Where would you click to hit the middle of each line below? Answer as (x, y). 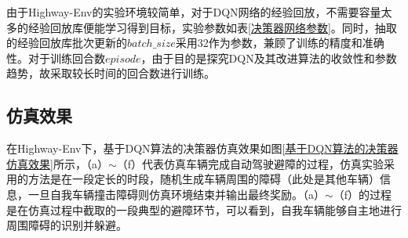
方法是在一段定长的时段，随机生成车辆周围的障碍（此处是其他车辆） (204, 179)
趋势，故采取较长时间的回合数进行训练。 (111, 73)
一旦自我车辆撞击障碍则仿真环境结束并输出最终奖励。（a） (176, 194)
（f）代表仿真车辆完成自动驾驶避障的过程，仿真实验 (250, 163)
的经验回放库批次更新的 (67, 43)
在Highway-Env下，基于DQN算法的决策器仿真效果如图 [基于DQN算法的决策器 (202, 148)
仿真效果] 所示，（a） (57, 163)
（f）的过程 (362, 194)
